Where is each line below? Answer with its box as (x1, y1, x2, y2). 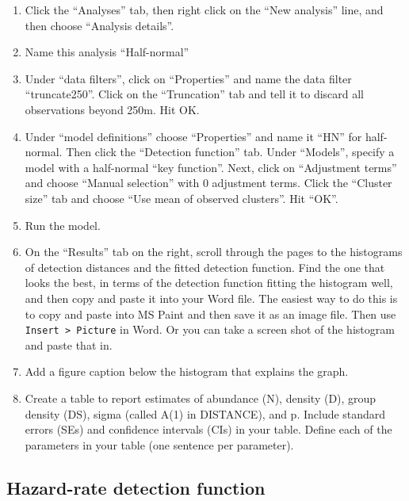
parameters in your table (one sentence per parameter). (25, 436, 294, 453)
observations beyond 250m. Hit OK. (25, 101, 200, 117)
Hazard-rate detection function (6, 475, 266, 499)
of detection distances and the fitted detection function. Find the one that (25, 258, 385, 275)
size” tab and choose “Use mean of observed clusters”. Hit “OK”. (25, 189, 338, 206)
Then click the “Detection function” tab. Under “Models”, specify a (66, 143, 395, 160)
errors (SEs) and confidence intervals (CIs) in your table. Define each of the (25, 421, 392, 438)
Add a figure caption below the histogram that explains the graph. (25, 363, 349, 380)
